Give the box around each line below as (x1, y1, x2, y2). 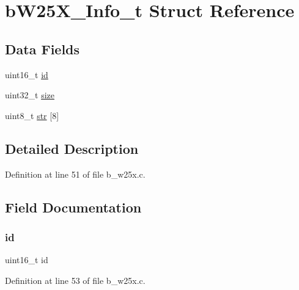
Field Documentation (5, 197, 142, 216)
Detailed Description (5, 139, 139, 158)
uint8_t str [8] (5, 109, 59, 121)
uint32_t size (5, 89, 54, 101)
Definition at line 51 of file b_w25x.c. (5, 167, 146, 180)
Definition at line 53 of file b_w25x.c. (5, 274, 146, 286)
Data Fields (5, 39, 80, 58)
